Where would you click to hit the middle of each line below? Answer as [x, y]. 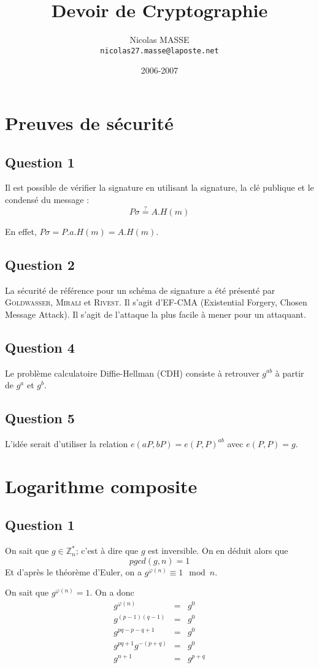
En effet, [21, 231]
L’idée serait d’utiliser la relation [67, 443]
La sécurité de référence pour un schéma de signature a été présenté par [140, 290]
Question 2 [40, 264]
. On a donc [112, 592]
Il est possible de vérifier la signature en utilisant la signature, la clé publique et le [159, 187]
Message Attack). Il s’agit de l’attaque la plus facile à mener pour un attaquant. [156, 314]
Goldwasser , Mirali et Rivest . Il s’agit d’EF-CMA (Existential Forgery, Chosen [156, 302]
